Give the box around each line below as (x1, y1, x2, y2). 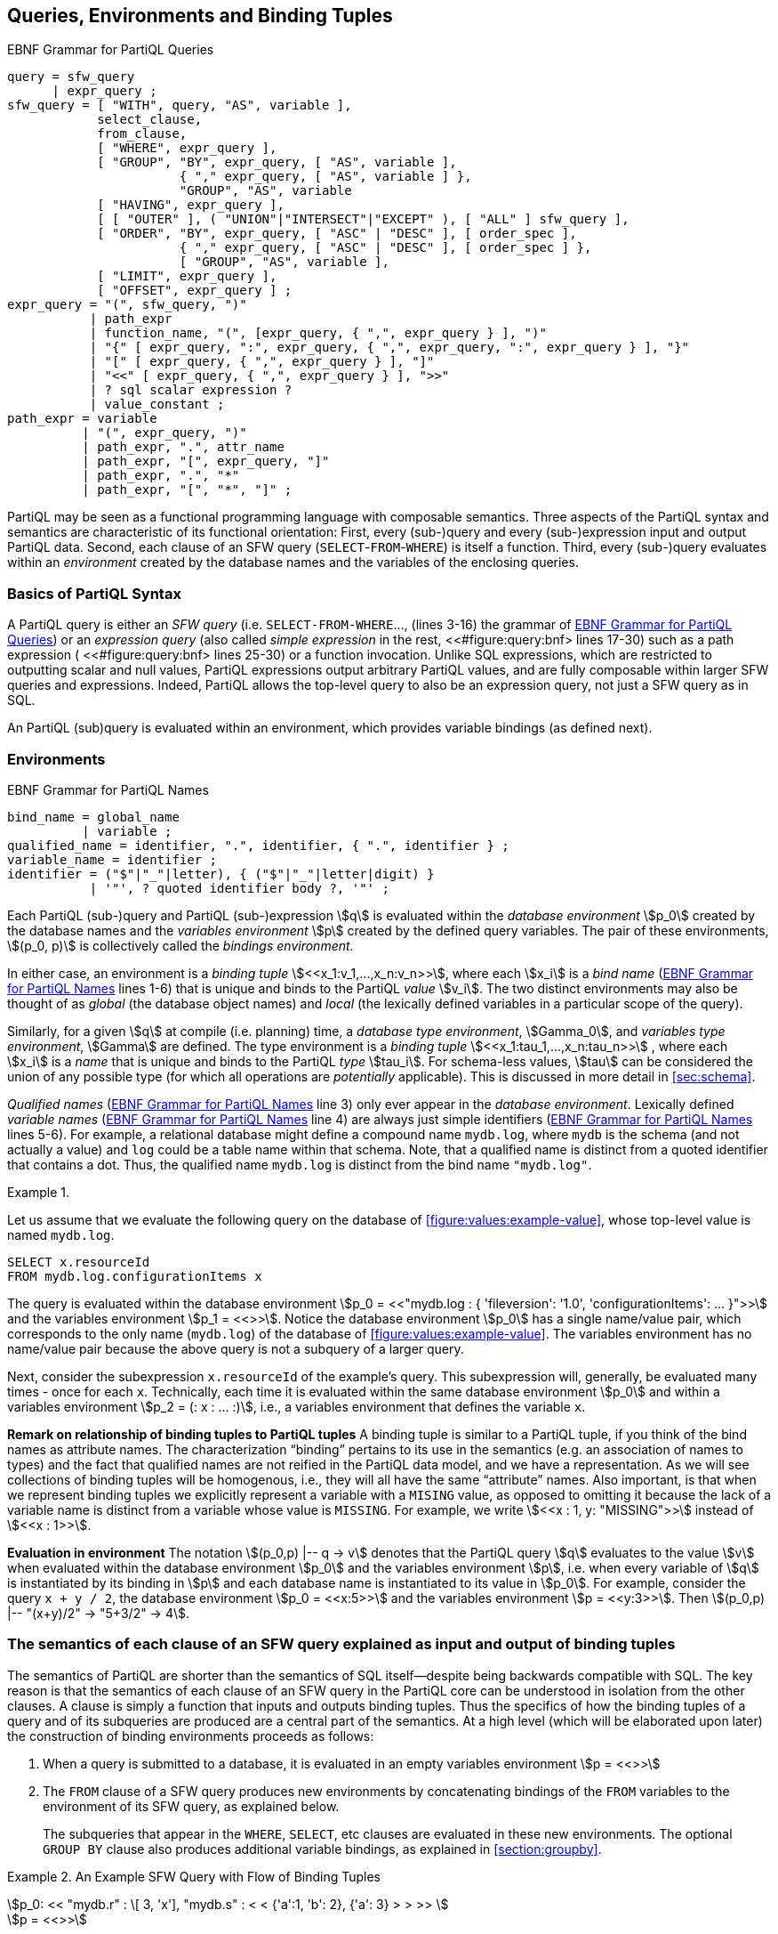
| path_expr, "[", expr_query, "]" (82, 454, 330, 469)
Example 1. (7, 1184, 69, 1200)
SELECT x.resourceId (7, 1254, 150, 1269)
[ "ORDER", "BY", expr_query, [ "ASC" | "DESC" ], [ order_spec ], (97, 226, 577, 241)
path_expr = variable (7, 411, 157, 426)
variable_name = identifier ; (7, 852, 218, 867)
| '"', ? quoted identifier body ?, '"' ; (89, 880, 389, 895)
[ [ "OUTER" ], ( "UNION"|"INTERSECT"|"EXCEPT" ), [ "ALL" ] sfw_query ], (97, 212, 630, 227)
